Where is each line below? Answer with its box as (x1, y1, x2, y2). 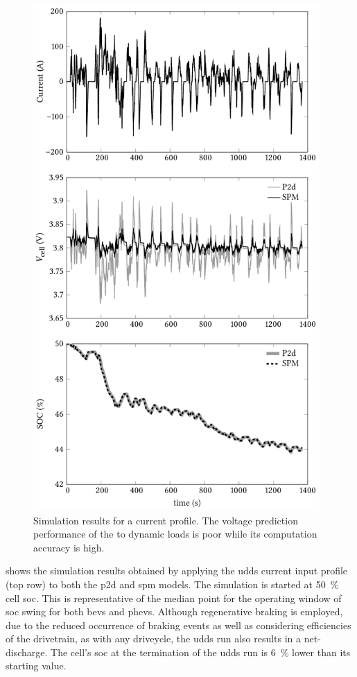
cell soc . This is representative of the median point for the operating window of (6, 590, 342, 605)
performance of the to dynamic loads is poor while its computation (33, 526, 317, 541)
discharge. (6, 644, 48, 659)
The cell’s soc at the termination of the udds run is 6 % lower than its (51, 644, 351, 659)
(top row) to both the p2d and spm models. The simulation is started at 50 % (6, 576, 339, 591)
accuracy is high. (33, 540, 105, 554)
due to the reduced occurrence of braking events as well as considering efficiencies (6, 617, 351, 632)
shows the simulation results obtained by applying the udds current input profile (6, 563, 348, 578)
